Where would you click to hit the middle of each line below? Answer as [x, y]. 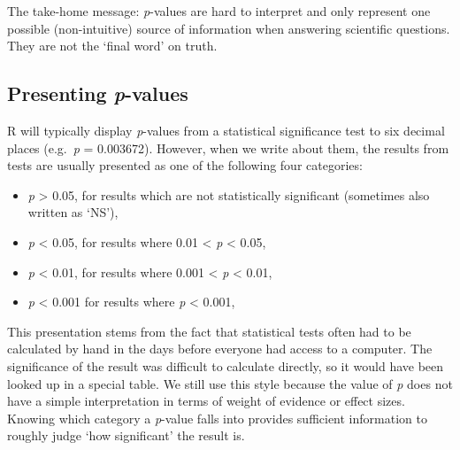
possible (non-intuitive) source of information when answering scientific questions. [229, 28]
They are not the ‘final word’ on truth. [112, 46]
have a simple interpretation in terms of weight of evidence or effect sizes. [206, 401]
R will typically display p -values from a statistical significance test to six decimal [226, 130]
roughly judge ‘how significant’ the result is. [126, 435]
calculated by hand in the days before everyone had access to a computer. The [220, 349]
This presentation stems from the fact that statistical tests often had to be [209, 331]
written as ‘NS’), [73, 212]
